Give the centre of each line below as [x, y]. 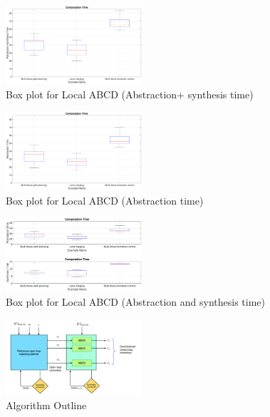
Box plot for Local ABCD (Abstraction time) [105, 200]
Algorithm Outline [46, 405]
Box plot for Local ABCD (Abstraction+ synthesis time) [130, 94]
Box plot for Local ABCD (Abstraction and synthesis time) [135, 301]
